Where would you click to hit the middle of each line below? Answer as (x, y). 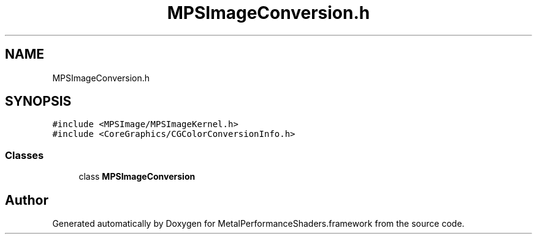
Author (27, 200)
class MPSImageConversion (137, 177)
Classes (25, 155)
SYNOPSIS (38, 101)
